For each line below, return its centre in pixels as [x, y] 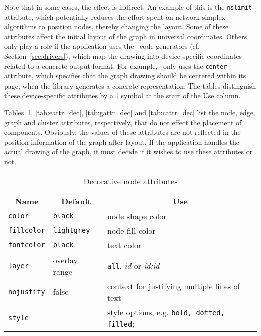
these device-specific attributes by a [59, 95]
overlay [66, 260]
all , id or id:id [134, 266]
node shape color [137, 216]
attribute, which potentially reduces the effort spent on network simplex [115, 16]
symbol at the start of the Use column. [181, 95]
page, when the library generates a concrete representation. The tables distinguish [130, 85]
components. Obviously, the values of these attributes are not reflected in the [122, 132]
